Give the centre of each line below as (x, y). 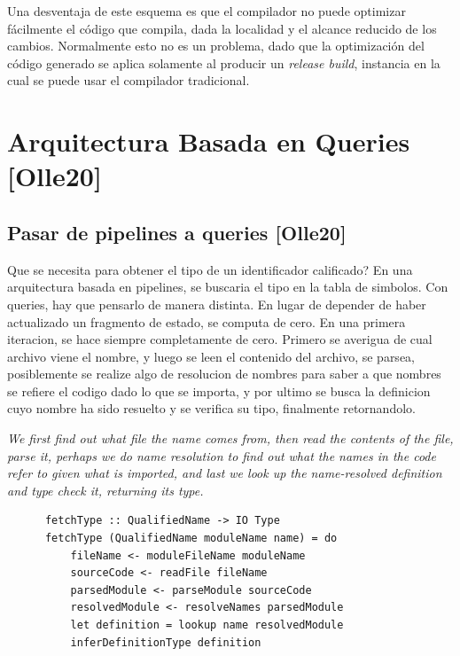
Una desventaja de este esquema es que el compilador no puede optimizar (207, 11)
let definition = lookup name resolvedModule (207, 625)
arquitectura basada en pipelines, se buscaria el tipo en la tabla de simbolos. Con (228, 287)
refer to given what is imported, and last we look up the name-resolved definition (225, 473)
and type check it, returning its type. (105, 490)
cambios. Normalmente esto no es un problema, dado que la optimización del (216, 46)
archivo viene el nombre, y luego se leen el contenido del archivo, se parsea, (211, 356)
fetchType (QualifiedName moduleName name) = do (191, 539)
